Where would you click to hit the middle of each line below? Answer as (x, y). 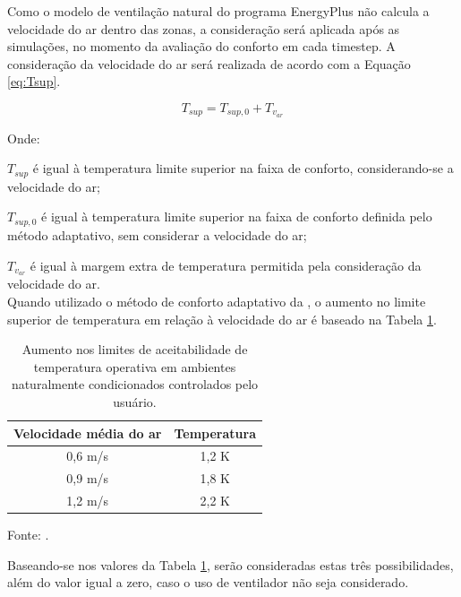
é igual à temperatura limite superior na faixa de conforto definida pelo (237, 216)
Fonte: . (28, 535)
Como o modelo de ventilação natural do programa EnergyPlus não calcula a (218, 11)
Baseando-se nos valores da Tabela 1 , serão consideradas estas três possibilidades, (230, 564)
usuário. (135, 401)
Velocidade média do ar (88, 433)
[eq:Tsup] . (34, 81)
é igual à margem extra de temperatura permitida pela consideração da (226, 265)
